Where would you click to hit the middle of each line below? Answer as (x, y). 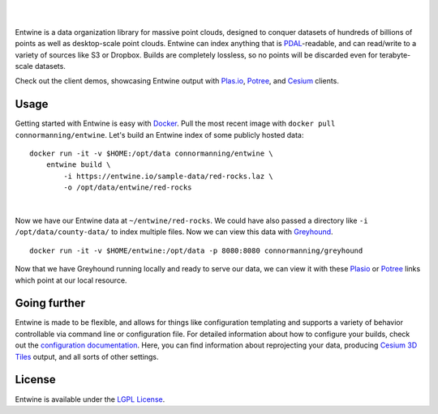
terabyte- (395, 55)
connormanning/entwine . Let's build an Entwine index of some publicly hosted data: (159, 134)
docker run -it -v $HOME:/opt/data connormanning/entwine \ (151, 154)
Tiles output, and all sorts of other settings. (87, 356)
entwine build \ (78, 165)
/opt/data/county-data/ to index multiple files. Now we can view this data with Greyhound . (174, 232)
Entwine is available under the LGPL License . (90, 399)
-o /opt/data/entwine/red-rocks (128, 188)
